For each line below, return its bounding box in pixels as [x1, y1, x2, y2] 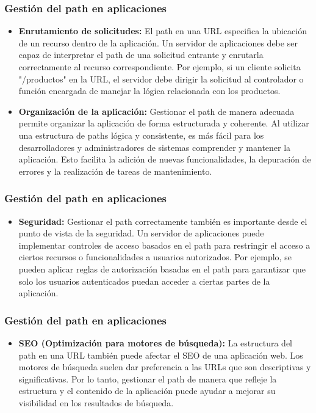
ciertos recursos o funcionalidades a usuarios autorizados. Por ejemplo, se [18, 250, 292, 263]
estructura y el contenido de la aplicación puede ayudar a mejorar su [18, 384, 276, 397]
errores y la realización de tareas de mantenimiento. [18, 164, 212, 177]
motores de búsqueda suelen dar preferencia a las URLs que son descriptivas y [18, 360, 311, 373]
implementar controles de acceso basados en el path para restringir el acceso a [18, 238, 311, 251]
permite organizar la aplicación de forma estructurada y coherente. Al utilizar [18, 117, 309, 130]
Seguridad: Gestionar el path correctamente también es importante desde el [18, 214, 307, 227]
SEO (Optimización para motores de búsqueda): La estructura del [18, 336, 293, 349]
